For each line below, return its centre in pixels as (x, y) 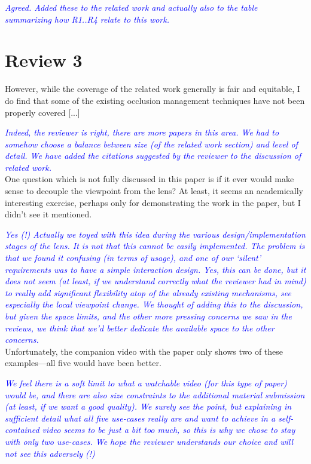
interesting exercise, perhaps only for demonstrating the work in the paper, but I (153, 202)
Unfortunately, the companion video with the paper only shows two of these (144, 351)
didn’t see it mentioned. (48, 214)
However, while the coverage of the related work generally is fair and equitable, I (153, 89)
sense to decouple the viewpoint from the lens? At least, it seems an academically (154, 191)
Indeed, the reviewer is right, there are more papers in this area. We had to (142, 132)
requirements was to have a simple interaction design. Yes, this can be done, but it (155, 269)
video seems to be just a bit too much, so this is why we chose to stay (169, 430)
